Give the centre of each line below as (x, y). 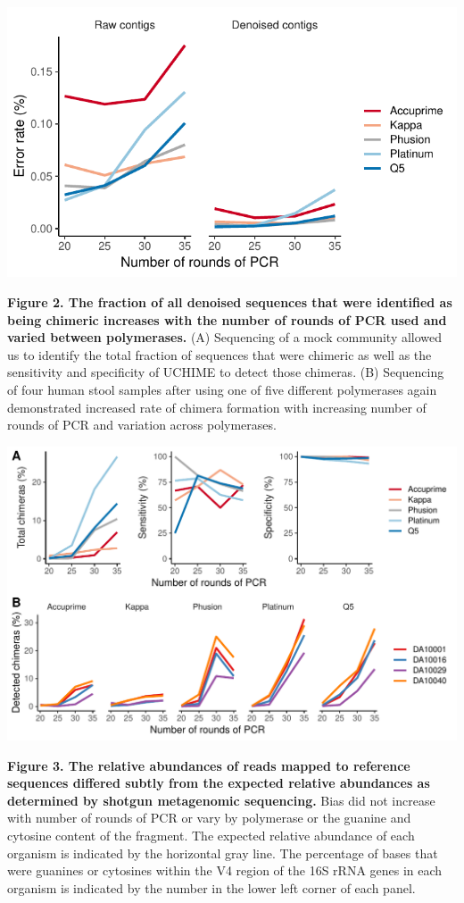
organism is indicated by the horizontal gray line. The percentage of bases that (223, 853)
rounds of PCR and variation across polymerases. (142, 425)
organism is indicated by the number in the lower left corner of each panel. (211, 887)
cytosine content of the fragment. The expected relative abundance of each (211, 835)
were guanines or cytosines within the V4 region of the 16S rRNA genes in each (225, 870)
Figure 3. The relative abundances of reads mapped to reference (209, 765)
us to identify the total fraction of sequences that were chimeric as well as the (220, 354)
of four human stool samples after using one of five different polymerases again (222, 389)
